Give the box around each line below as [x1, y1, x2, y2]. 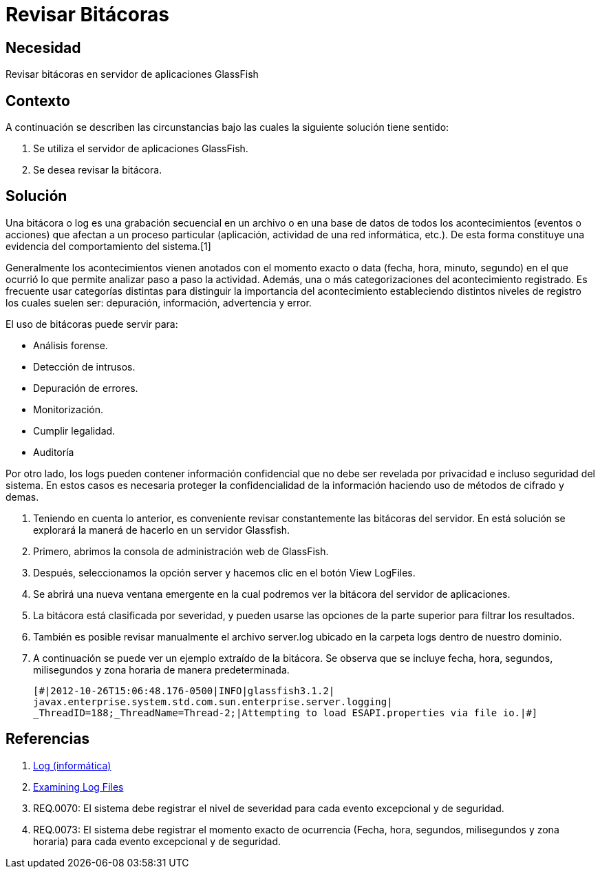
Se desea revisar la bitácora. [33, 164, 162, 176]
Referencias [6, 730, 90, 748]
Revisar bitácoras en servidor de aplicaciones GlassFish [6, 68, 259, 81]
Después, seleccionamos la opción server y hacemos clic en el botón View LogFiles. [33, 566, 416, 579]
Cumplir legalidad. [33, 424, 116, 437]
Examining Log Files [33, 780, 124, 793]
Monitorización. [33, 403, 104, 415]
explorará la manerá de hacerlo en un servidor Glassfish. [33, 523, 290, 536]
